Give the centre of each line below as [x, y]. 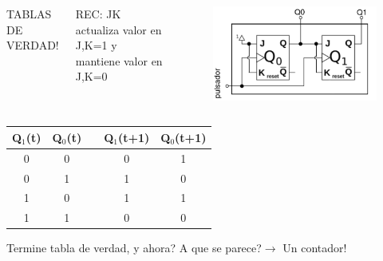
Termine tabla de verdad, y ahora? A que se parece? [134, 248]
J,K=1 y [96, 45]
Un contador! [315, 248]
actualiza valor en [118, 29]
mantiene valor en [119, 60]
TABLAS [29, 14]
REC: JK [98, 14]
